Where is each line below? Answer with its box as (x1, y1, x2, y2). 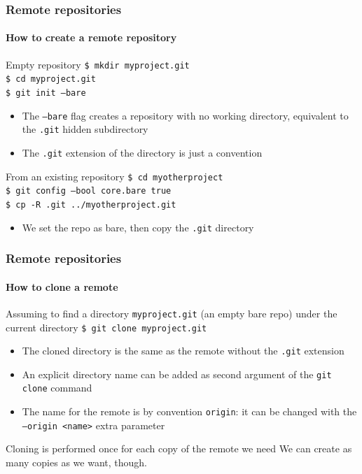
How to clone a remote (6, 279, 118, 294)
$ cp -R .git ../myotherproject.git (6, 199, 176, 210)
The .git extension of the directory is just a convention (22, 145, 263, 159)
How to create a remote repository (6, 30, 177, 45)
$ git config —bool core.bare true (6, 186, 172, 196)
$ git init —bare (6, 87, 86, 98)
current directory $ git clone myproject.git (6, 319, 207, 334)
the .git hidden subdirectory (22, 122, 148, 136)
